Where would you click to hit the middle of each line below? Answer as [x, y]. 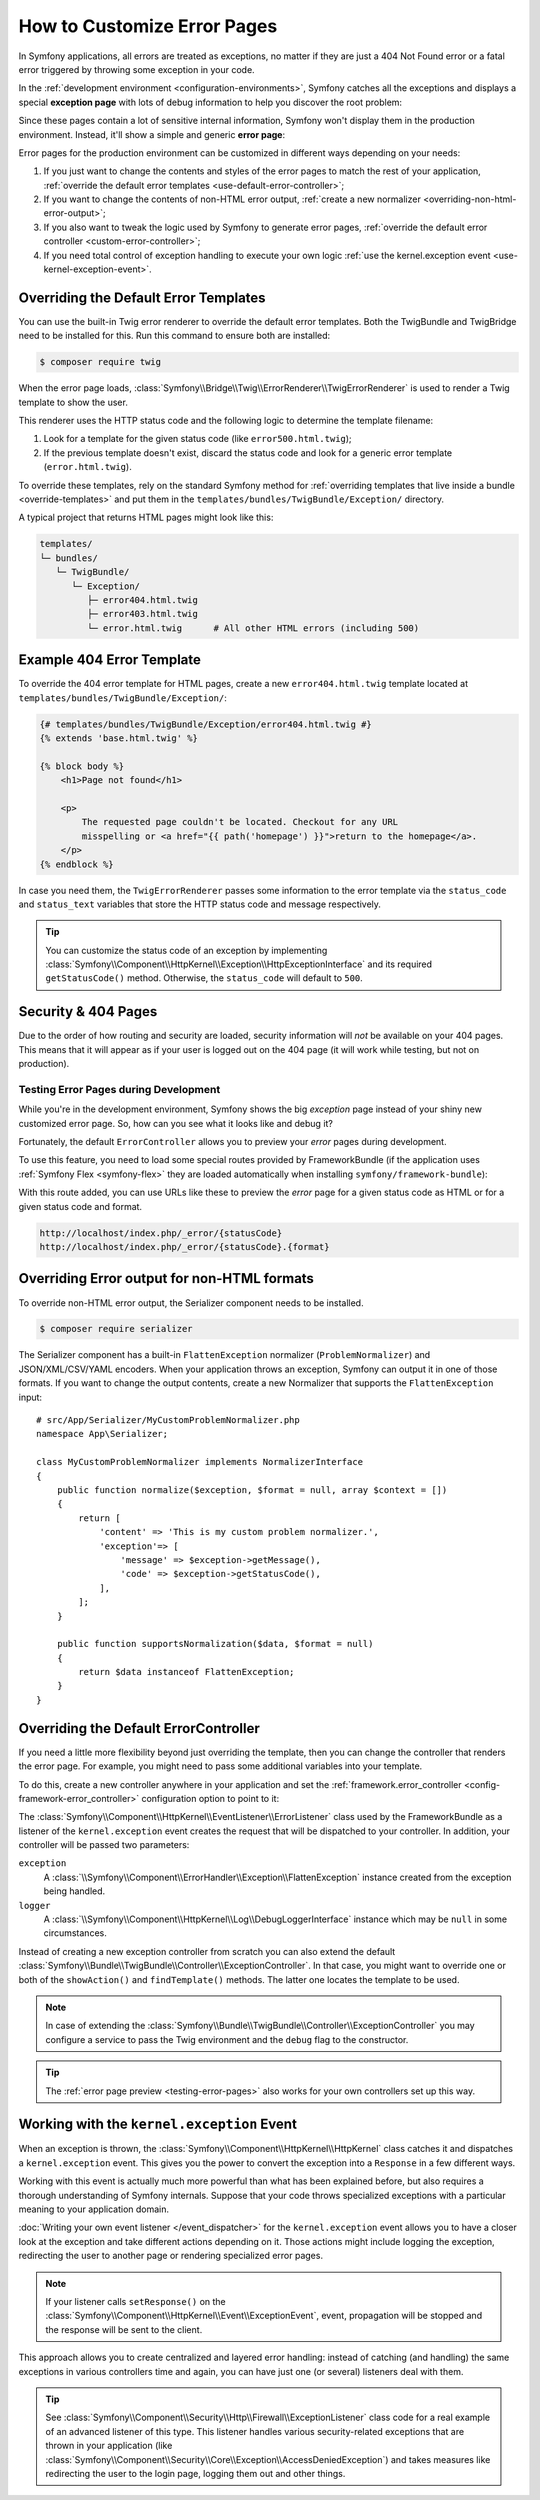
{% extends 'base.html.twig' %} [119, 738]
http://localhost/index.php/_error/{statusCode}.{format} [184, 1246]
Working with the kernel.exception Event [157, 2124]
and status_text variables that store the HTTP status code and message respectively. [200, 904]
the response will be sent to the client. [124, 2329]
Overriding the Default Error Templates [142, 297]
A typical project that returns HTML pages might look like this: [146, 517]
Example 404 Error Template [110, 660]
